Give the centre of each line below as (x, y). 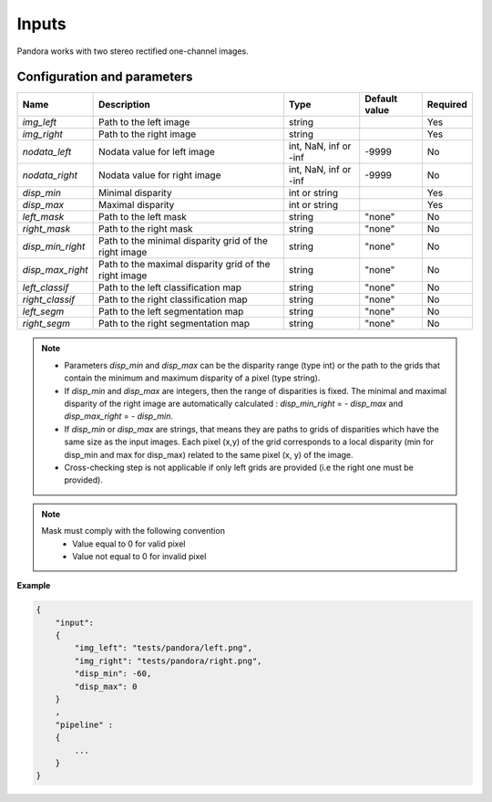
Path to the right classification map (173, 299)
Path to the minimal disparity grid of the (183, 241)
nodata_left (47, 152)
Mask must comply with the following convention (133, 531)
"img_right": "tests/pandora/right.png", (168, 661)
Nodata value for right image (159, 175)
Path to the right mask (145, 229)
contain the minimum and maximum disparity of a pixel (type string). (192, 378)
